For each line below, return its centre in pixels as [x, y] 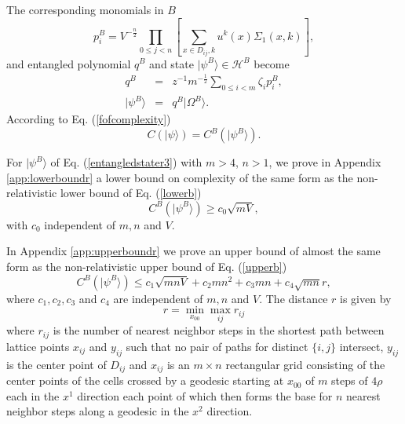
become [272, 63]
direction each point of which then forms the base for [205, 395]
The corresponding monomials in [85, 9]
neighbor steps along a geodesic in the [98, 411]
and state [171, 63]
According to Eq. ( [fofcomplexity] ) [89, 119]
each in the [33, 395]
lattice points [38, 346]
